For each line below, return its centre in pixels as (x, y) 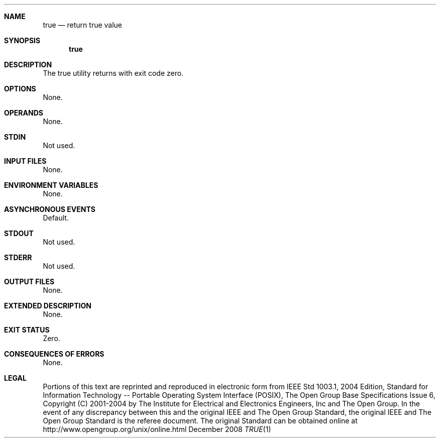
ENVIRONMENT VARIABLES (51, 185)
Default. (56, 218)
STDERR (18, 257)
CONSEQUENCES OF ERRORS (54, 354)
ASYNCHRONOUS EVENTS (50, 209)
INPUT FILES (25, 161)
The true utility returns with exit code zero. (113, 73)
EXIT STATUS (27, 330)
